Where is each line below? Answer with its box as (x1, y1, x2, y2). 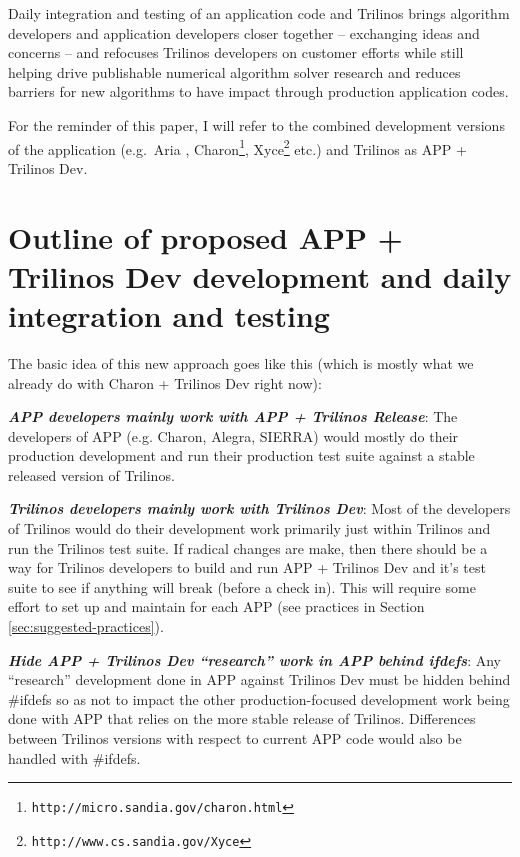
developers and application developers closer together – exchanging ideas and (8, 22, 480, 43)
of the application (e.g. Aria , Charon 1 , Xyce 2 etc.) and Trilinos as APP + (8, 135, 467, 159)
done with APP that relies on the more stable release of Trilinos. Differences (8, 708, 476, 729)
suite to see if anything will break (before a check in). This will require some (8, 576, 476, 597)
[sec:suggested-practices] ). (8, 616, 164, 637)
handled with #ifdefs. (8, 747, 141, 768)
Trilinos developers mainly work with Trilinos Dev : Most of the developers (8, 498, 511, 519)
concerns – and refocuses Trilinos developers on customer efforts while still (8, 42, 464, 63)
